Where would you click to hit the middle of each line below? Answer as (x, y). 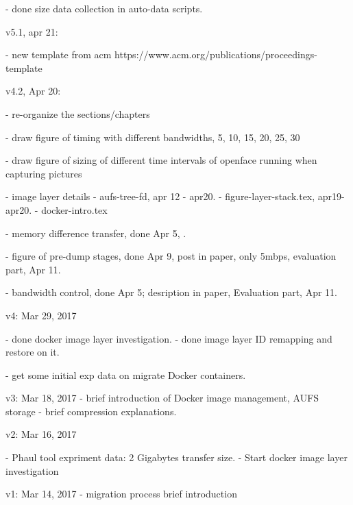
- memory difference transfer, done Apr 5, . (96, 233)
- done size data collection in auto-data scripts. (104, 8)
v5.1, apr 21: (32, 31)
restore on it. (33, 352)
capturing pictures (44, 173)
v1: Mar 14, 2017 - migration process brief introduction (121, 494)
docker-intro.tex (74, 209)
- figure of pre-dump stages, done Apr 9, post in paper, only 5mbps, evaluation (171, 256)
